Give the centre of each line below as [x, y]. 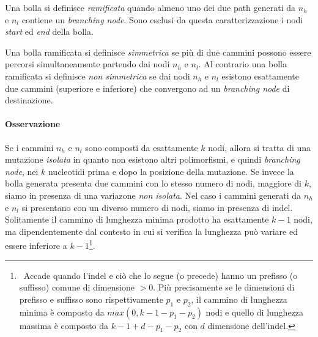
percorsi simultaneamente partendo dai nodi [87, 64]
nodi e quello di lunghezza [255, 312]
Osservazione [33, 124]
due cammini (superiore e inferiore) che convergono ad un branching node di [147, 88]
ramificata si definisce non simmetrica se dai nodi [98, 76]
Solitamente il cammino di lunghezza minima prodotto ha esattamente [137, 219]
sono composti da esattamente [142, 147]
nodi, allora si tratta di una [260, 147]
